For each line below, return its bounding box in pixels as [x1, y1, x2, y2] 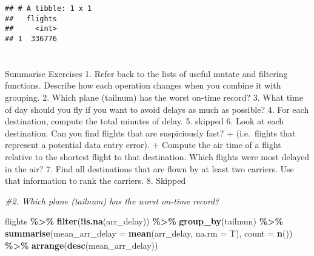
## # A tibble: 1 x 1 [5, 4, 92, 13]
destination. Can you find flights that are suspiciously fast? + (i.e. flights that [5, 126, 296, 139]
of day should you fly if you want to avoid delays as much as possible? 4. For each [5, 103, 309, 115]
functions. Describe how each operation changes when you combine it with [5, 79, 281, 92]
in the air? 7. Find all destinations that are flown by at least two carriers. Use [5, 162, 294, 175]
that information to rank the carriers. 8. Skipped [5, 174, 186, 187]
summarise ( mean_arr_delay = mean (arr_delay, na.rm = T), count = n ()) [5, 226, 293, 239]
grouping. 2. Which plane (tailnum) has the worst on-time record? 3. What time [5, 91, 303, 103]
